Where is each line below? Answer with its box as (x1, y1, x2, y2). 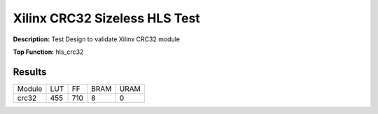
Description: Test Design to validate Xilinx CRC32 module (13, 35, 181, 43)
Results (13, 66, 47, 78)
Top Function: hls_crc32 (13, 48, 84, 56)
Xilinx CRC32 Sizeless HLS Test (13, 10, 201, 26)
